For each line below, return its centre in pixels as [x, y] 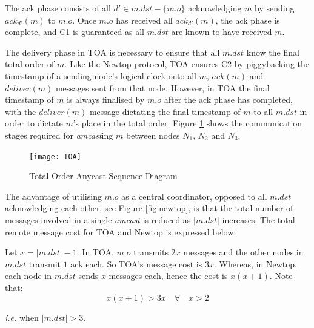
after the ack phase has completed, [228, 100]
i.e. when [22, 317]
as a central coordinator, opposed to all [194, 196]
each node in [28, 276]
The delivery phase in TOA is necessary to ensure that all [112, 52]
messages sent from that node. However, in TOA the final [162, 87]
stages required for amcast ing [59, 135]
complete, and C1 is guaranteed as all [75, 32]
